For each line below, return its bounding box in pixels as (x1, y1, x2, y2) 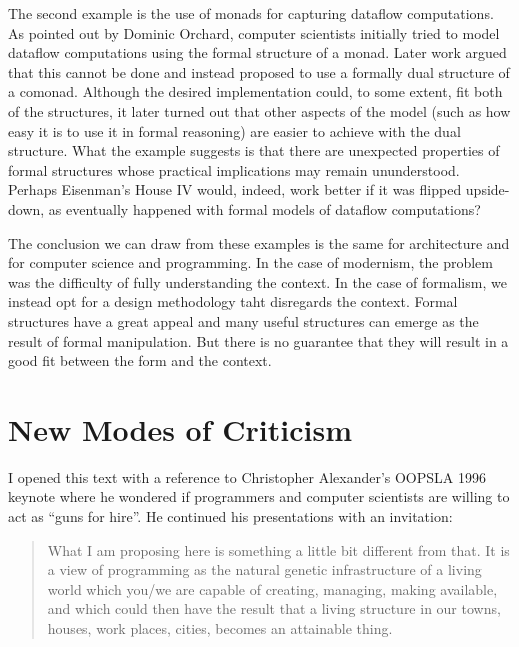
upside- (465, 179, 510, 200)
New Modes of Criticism (8, 408, 352, 449)
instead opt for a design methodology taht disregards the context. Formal (8, 291, 458, 312)
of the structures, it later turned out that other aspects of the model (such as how (8, 100, 511, 121)
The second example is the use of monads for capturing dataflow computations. (8, 3, 494, 23)
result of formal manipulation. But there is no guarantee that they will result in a (8, 330, 509, 351)
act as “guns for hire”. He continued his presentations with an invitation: (8, 506, 453, 526)
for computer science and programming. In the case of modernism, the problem (8, 252, 494, 273)
